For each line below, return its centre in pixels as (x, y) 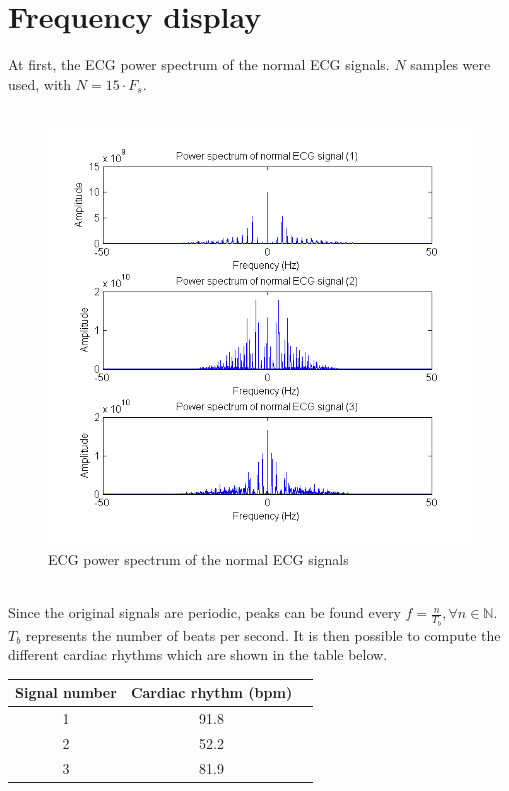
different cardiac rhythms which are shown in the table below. (198, 654)
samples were (450, 64)
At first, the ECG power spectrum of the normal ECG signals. (199, 64)
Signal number (66, 692)
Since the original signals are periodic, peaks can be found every (204, 612)
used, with (40, 83)
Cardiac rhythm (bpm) (211, 692)
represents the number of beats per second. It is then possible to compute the (263, 634)
